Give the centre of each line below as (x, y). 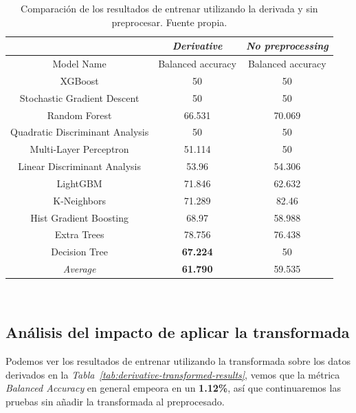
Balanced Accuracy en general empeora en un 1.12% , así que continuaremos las (173, 388)
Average (79, 269)
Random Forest (79, 115)
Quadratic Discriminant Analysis (80, 132)
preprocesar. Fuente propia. (169, 22)
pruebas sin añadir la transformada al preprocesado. (115, 401)
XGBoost (79, 80)
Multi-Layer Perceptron (79, 149)
